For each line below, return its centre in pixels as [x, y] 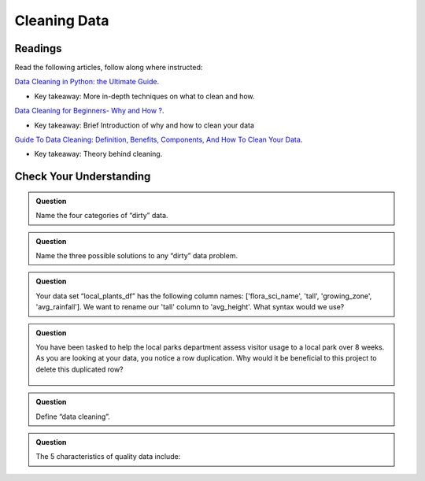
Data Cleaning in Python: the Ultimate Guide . [87, 82]
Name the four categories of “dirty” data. [102, 216]
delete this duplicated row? [79, 369]
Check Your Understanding [83, 177]
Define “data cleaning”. [73, 416]
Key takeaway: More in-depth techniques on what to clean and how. [144, 96]
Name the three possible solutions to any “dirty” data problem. [137, 255]
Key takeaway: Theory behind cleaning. [98, 154]
